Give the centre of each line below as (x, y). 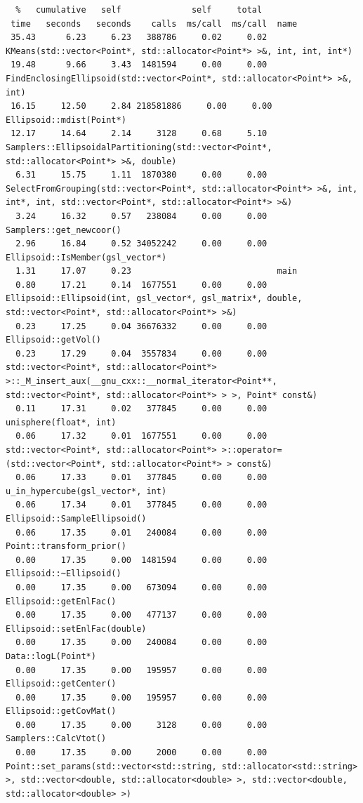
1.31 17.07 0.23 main (157, 271)
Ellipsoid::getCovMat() (61, 711)
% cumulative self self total (139, 10)
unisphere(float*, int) (61, 422)
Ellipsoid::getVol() (54, 340)
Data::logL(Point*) (51, 656)
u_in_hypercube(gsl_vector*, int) (86, 491)
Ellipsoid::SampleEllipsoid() (76, 518)
